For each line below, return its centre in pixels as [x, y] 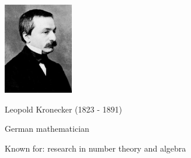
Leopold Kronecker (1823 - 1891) [63, 109]
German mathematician [47, 129]
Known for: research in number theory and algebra [95, 148]
